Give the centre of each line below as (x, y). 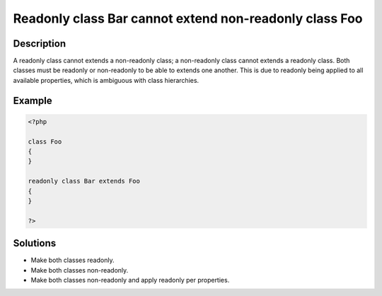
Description (40, 44)
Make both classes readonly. (73, 260)
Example (33, 100)
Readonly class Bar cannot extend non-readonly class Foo (188, 18)
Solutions (35, 243)
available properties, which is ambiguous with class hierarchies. (106, 80)
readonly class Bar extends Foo (84, 181)
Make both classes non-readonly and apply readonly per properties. (130, 280)
